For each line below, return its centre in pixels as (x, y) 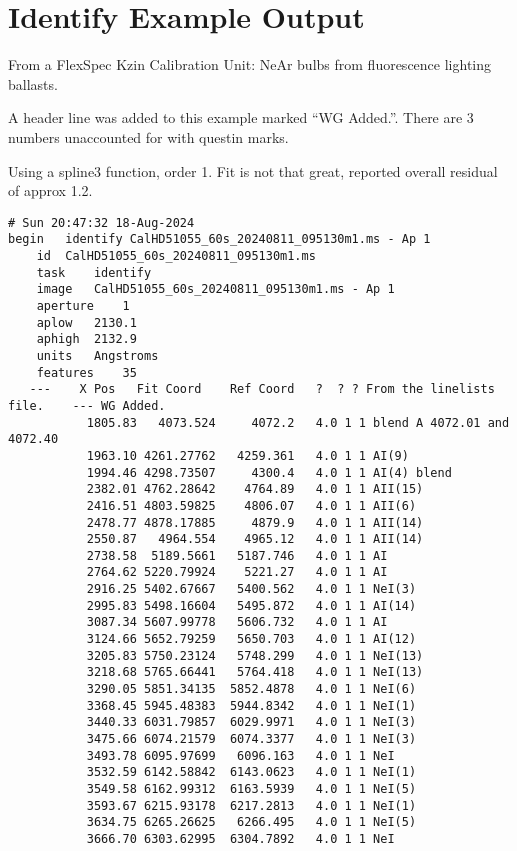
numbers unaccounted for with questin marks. (148, 136)
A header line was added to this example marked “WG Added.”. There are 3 (241, 117)
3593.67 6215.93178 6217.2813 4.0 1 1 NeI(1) (251, 805)
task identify (94, 272)
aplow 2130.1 (86, 322)
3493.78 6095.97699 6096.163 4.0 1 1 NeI (240, 755)
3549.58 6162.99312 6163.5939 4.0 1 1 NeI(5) (251, 789)
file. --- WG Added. (87, 405)
